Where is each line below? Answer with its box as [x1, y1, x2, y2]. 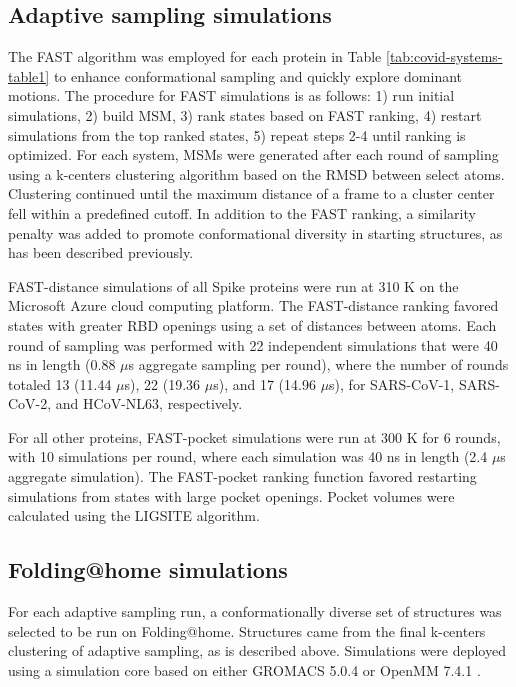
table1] [8, 65, 50, 86]
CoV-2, [8, 393, 52, 414]
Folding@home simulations [8, 554, 288, 585]
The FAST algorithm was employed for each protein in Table [8, 46, 382, 67]
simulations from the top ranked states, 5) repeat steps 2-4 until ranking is [8, 124, 466, 145]
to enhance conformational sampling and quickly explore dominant [53, 65, 463, 86]
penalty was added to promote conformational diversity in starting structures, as [8, 222, 503, 243]
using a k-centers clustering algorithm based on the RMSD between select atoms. [8, 163, 505, 184]
